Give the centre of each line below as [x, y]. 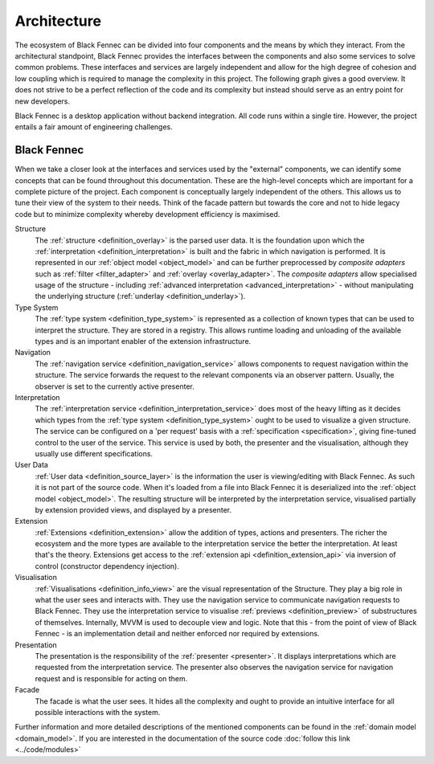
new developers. [43, 101]
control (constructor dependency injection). [107, 566]
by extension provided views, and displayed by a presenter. [133, 509]
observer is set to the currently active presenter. [115, 386]
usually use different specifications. [94, 453]
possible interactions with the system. [98, 712]
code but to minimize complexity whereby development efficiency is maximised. [147, 214]
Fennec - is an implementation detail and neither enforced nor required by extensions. [177, 634]
